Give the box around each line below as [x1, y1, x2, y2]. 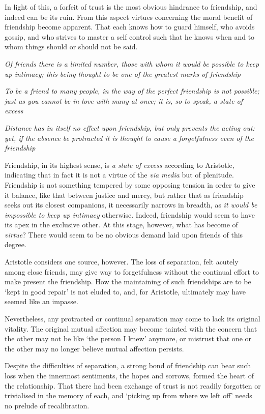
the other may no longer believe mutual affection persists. [5, 343, 184, 353]
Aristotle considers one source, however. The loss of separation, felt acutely [5, 256, 239, 267]
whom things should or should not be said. [5, 41, 138, 52]
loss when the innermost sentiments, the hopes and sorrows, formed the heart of [5, 370, 254, 380]
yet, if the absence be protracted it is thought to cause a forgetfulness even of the [5, 132, 254, 143]
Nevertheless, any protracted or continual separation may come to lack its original [5, 313, 260, 324]
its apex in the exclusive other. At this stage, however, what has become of [5, 219, 238, 230]
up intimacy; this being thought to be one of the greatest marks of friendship [5, 68, 241, 79]
